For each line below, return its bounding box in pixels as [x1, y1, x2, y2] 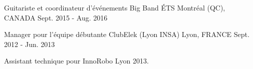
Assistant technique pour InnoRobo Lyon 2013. [4, 55, 149, 66]
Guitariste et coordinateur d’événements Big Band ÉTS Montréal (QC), [4, 2, 225, 12]
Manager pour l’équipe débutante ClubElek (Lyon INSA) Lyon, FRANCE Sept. [4, 29, 249, 39]
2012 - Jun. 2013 [4, 38, 55, 49]
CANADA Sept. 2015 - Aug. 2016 [4, 12, 108, 22]
